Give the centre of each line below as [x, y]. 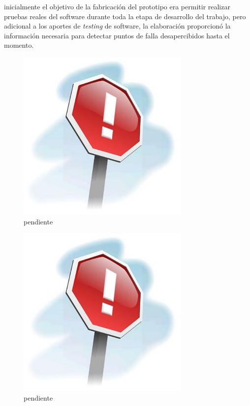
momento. [19, 45]
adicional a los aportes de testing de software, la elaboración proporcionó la [117, 26]
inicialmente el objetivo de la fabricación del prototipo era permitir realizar [117, 6]
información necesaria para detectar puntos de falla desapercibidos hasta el [117, 35]
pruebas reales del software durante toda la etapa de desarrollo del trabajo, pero [125, 16]
